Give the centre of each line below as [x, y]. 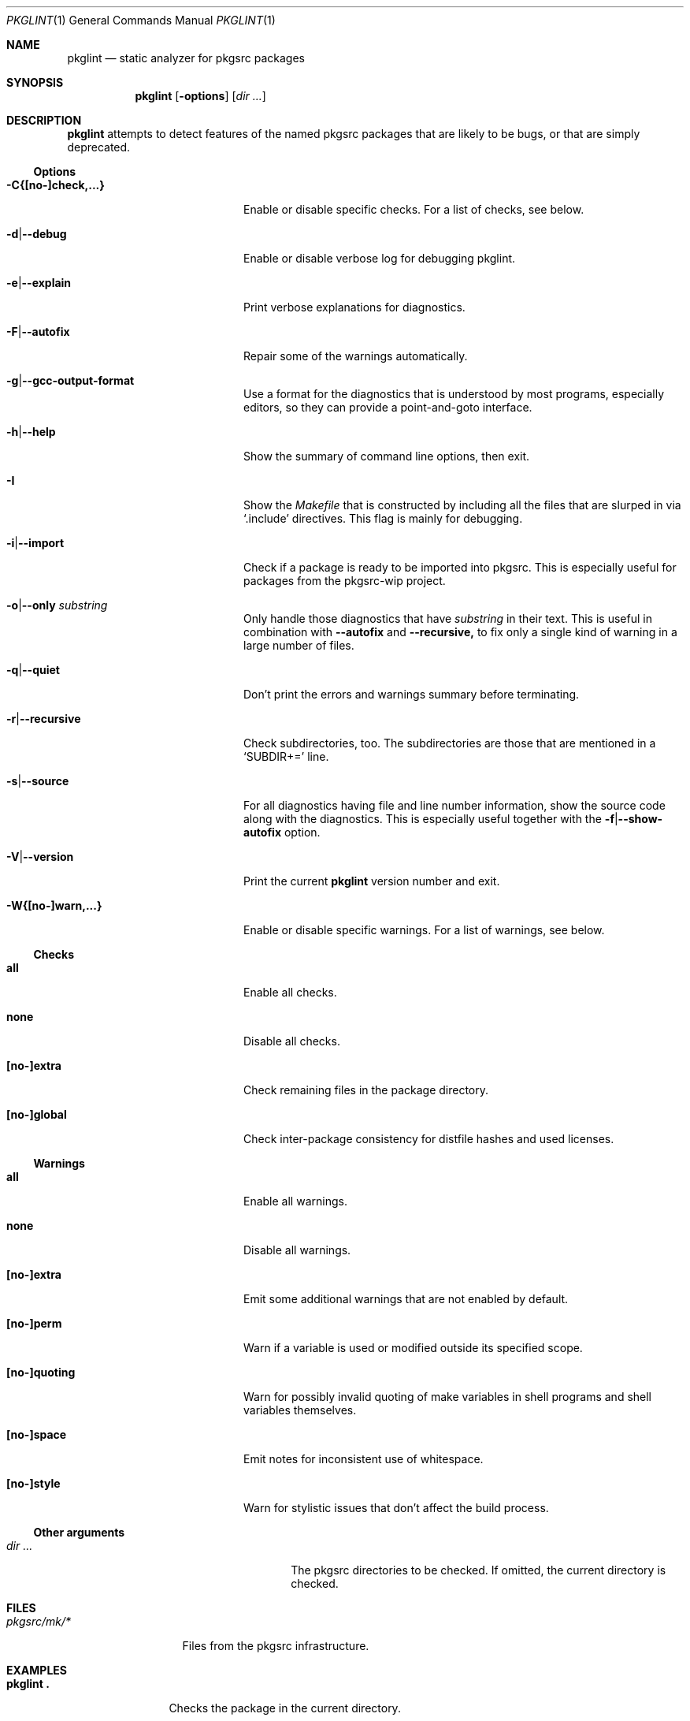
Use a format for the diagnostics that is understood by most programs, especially [454, 394]
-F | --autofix [38, 332]
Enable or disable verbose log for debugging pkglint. [380, 258]
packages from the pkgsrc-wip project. [345, 581]
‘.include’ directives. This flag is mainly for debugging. [383, 518]
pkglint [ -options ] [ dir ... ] [200, 96]
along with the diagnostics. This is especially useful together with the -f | [431, 819]
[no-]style [33, 1483]
